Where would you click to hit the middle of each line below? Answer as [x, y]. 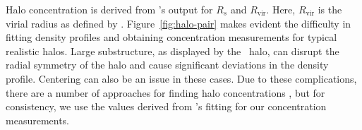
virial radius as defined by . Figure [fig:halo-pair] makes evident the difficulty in [179, 23]
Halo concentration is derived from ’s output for [109, 9]
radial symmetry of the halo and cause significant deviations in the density [167, 65]
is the [330, 9]
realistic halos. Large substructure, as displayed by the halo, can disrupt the [173, 51]
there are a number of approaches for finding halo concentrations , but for [165, 92]
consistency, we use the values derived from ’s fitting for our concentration [166, 106]
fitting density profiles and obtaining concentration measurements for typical [171, 37]
